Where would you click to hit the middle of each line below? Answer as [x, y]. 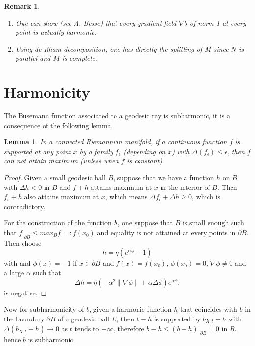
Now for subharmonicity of [44, 309]
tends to [87, 329]
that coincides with [209, 309]
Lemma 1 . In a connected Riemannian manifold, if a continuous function [116, 142]
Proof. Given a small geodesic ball [55, 177]
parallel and [33, 58]
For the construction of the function [58, 223]
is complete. [80, 58]
